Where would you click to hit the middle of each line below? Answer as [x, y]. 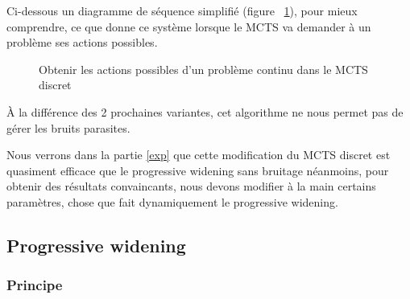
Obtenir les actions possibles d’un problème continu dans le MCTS [203, 69]
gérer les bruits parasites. [68, 127]
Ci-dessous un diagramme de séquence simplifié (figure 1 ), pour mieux [182, 10]
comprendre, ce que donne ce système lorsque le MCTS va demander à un [189, 26]
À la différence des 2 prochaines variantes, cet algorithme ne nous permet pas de [205, 111]
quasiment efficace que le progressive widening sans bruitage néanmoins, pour [198, 170]
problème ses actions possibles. [82, 42]
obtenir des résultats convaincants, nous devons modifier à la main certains [191, 186]
